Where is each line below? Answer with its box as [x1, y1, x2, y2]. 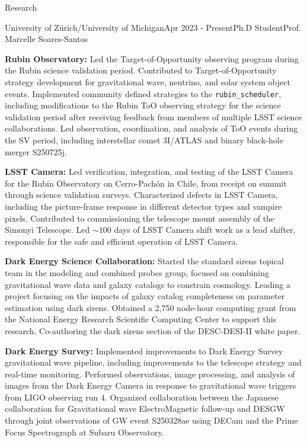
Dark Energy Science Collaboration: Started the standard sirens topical [5, 255, 284, 267]
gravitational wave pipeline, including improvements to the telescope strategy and [5, 356, 302, 369]
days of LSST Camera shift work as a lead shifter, [114, 223, 296, 236]
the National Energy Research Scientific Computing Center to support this [5, 313, 277, 325]
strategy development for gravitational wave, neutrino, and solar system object [5, 75, 290, 88]
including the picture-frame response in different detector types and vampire [5, 200, 282, 212]
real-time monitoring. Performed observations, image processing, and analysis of [5, 367, 295, 380]
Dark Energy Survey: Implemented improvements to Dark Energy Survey [5, 344, 283, 357]
